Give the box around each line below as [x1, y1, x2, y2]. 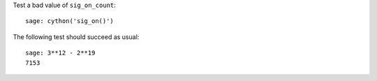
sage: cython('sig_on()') [25, 17, 114, 25]
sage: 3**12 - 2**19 [25, 49, 96, 57]
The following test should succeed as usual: [13, 32, 140, 41]
